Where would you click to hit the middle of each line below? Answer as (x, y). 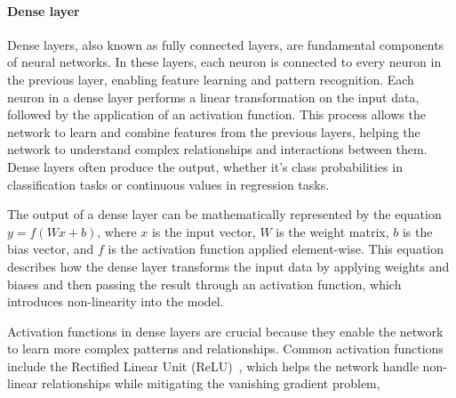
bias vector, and (51, 249)
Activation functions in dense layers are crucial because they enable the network (225, 331)
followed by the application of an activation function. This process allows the (216, 114)
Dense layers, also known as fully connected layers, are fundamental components (226, 44)
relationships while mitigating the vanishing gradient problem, (211, 383)
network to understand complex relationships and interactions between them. (217, 149)
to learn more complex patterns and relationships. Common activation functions (225, 349)
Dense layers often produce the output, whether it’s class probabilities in (205, 166)
